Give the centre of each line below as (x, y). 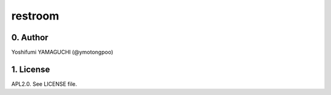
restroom (35, 16)
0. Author (30, 37)
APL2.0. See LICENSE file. (44, 84)
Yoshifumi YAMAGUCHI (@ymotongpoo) (62, 52)
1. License (31, 69)
